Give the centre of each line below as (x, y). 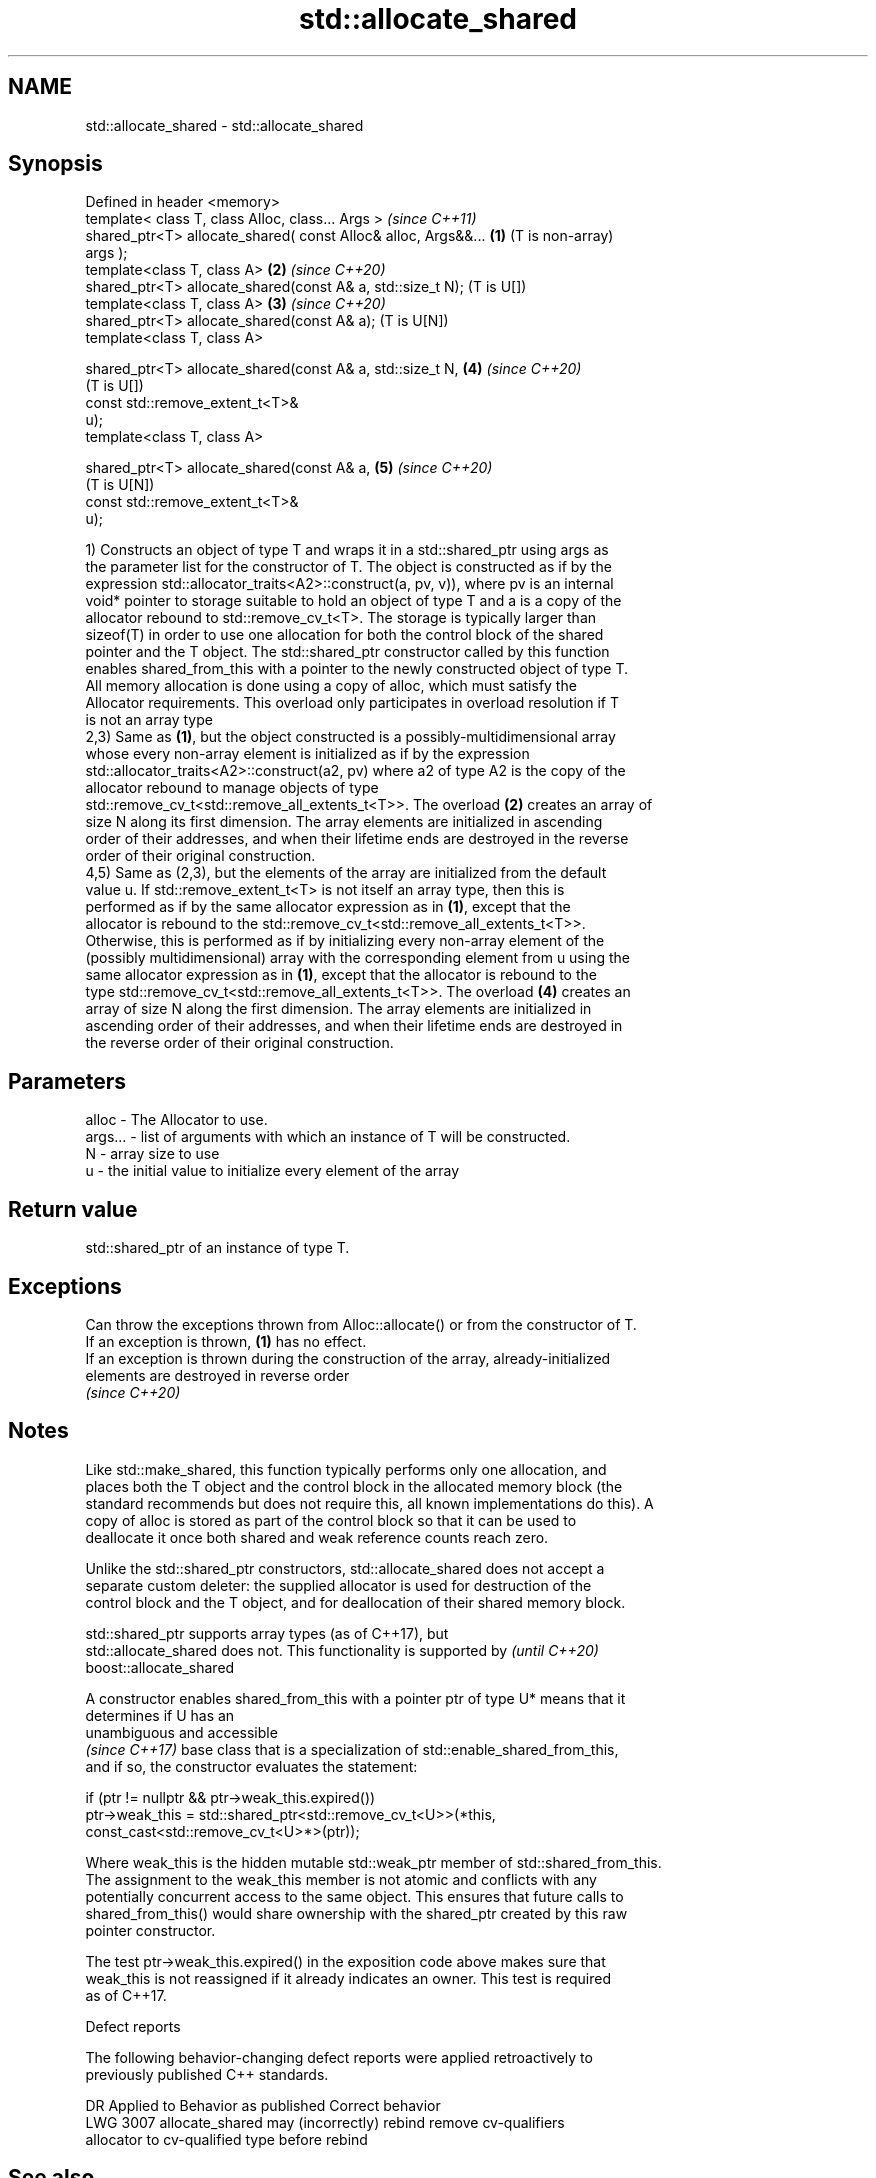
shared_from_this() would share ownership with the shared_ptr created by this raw (356, 1913)
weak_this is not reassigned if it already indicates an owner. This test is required (348, 1978)
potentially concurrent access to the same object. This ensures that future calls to (354, 1896)
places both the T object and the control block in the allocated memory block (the (354, 1486)
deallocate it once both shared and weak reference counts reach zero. (317, 1537)
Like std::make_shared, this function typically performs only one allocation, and (346, 1469)
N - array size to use (152, 1154)
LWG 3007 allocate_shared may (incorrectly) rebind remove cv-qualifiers (325, 2122)
